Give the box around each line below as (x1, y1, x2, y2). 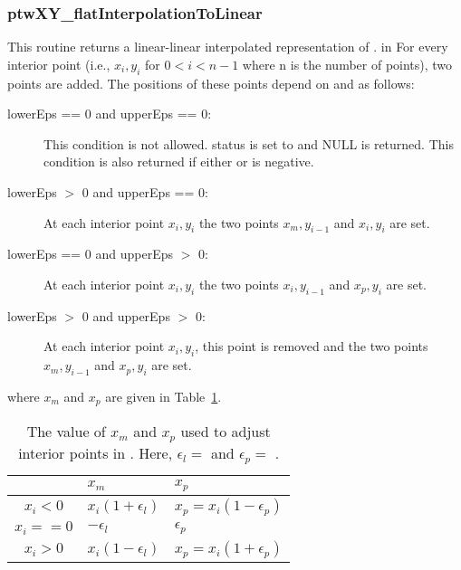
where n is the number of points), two (242, 54, 453, 73)
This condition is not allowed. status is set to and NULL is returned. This (43, 134, 454, 153)
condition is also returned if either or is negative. (43, 152, 314, 171)
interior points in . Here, (18, 442, 173, 464)
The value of (26, 421, 106, 442)
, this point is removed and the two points (195, 337, 428, 356)
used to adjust (180, 421, 271, 442)
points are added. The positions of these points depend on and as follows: (7, 73, 415, 92)
